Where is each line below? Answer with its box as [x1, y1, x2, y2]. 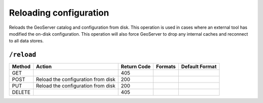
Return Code [121, 63, 151, 70]
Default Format [181, 63, 217, 70]
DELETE [12, 89, 31, 96]
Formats [156, 63, 176, 70]
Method [12, 63, 31, 70]
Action [36, 63, 52, 70]
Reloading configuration [9, 7, 109, 18]
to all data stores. [9, 38, 44, 44]
